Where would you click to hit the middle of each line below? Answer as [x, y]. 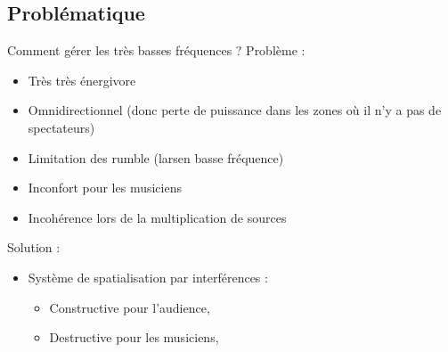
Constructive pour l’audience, [130, 307]
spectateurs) [61, 127]
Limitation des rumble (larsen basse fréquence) [156, 157]
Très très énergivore [82, 80]
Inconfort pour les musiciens [105, 188]
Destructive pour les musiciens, [134, 337]
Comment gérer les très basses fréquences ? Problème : [156, 50]
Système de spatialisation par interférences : [148, 277]
